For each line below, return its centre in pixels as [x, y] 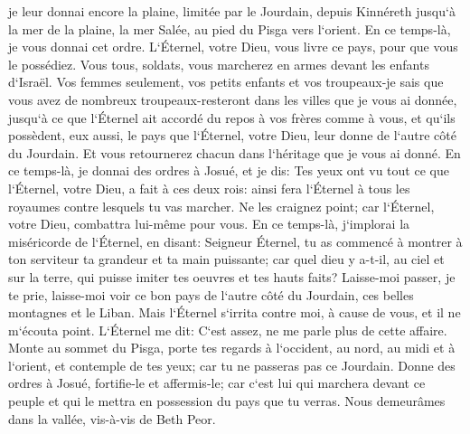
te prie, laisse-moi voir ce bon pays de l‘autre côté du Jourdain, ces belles [211, 294]
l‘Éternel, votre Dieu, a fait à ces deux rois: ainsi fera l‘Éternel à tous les [209, 188]
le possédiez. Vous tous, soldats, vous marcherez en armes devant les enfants [219, 64]
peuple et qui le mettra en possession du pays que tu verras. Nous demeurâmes [227, 401]
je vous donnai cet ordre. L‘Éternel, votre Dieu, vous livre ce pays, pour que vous [233, 47]
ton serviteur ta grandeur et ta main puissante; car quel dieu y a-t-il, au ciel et [226, 259]
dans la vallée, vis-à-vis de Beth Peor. [112, 418]
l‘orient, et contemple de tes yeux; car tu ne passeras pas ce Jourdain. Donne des [232, 365]
